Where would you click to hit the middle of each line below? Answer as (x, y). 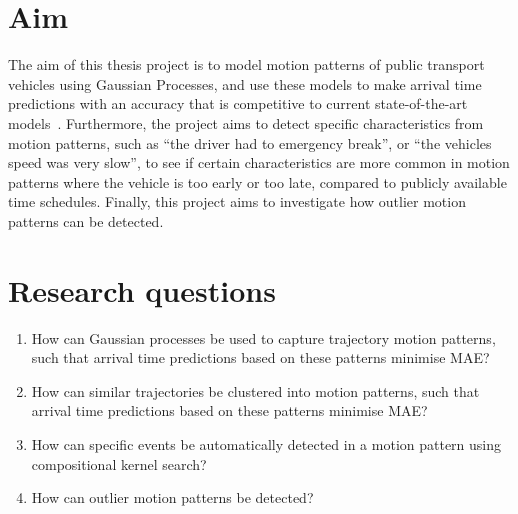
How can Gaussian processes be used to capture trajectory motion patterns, (263, 337)
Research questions (142, 289)
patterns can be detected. (86, 220)
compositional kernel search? (119, 463)
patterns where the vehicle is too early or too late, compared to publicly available (257, 181)
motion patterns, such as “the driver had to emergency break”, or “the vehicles (250, 142)
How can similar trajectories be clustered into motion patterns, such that (255, 390)
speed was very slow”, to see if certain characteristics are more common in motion (259, 162)
